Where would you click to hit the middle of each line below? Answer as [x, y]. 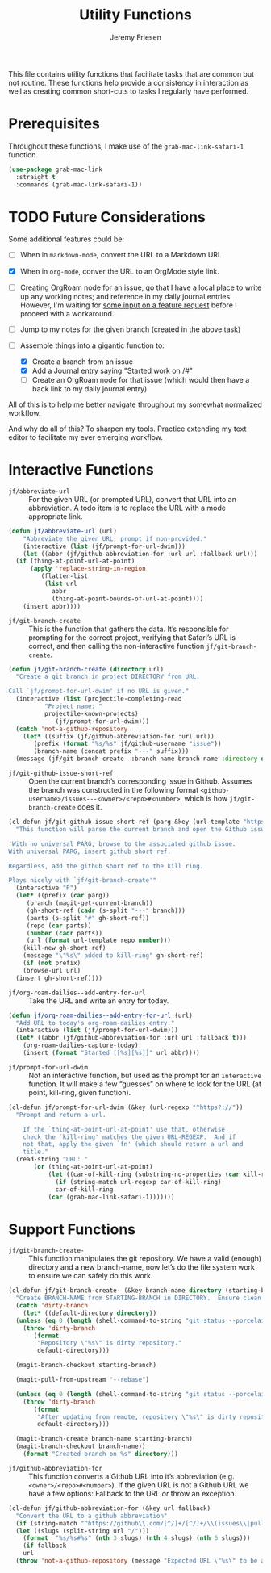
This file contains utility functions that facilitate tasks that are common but [131, 73]
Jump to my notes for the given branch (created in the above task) [130, 329]
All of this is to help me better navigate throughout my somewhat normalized [135, 404]
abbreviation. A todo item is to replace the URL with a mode [127, 508]
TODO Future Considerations [107, 217]
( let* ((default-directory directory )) [90, 1313]
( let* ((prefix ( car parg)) [63, 896]
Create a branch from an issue [83, 362]
